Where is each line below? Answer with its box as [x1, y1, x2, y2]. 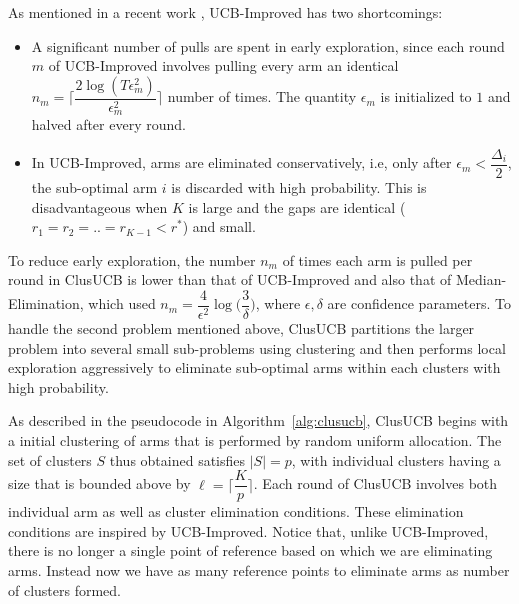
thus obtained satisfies [109, 449, 246, 470]
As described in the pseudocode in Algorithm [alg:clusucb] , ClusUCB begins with [8, 410, 509, 431]
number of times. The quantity [167, 86, 357, 107]
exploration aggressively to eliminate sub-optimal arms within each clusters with [8, 357, 501, 378]
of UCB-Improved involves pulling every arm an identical [48, 55, 399, 76]
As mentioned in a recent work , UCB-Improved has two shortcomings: [8, 2, 443, 22]
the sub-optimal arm [31, 176, 158, 197]
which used [88, 293, 156, 314]
